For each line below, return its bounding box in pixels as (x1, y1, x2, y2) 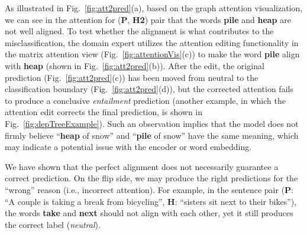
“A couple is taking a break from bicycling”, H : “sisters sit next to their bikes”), (5, 195, 297, 207)
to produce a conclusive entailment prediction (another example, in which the (5, 94, 286, 106)
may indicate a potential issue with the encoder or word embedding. (5, 141, 252, 153)
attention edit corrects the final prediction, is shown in (5, 106, 203, 118)
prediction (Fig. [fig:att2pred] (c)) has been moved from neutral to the (5, 71, 258, 83)
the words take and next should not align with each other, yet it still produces (5, 207, 293, 219)
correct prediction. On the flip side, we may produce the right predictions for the (5, 172, 298, 184)
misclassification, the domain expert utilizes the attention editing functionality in (5, 36, 299, 48)
